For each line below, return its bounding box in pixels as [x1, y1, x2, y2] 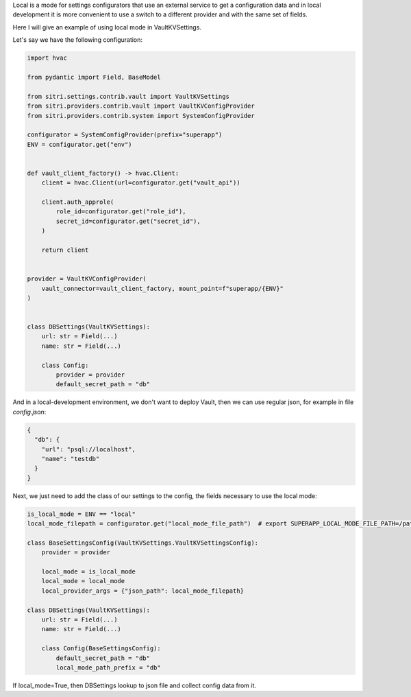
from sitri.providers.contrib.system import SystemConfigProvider [27, 112, 255, 119]
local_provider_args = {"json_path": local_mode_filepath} [41, 587, 245, 595]
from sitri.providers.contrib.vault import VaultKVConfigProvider [27, 102, 255, 110]
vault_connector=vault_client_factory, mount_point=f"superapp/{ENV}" [41, 285, 284, 292]
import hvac [27, 54, 68, 62]
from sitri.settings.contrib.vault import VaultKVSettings [27, 93, 229, 100]
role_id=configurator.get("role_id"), [55, 208, 186, 215]
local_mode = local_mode [41, 577, 125, 585]
